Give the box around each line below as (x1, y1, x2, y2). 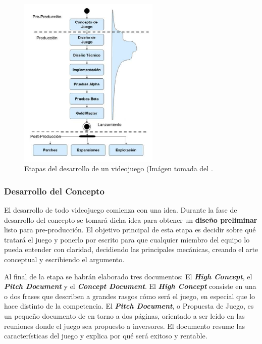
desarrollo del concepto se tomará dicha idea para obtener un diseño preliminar (4, 214, 257, 225)
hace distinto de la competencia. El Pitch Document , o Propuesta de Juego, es (4, 301, 254, 311)
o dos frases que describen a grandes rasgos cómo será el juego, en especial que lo (4, 290, 255, 301)
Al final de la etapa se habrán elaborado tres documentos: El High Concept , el (4, 271, 252, 281)
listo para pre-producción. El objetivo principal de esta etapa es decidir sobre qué (4, 224, 256, 235)
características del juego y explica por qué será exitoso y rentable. (4, 330, 207, 341)
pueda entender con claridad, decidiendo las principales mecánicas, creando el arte (4, 244, 258, 255)
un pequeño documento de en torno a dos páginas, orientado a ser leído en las (4, 310, 245, 321)
